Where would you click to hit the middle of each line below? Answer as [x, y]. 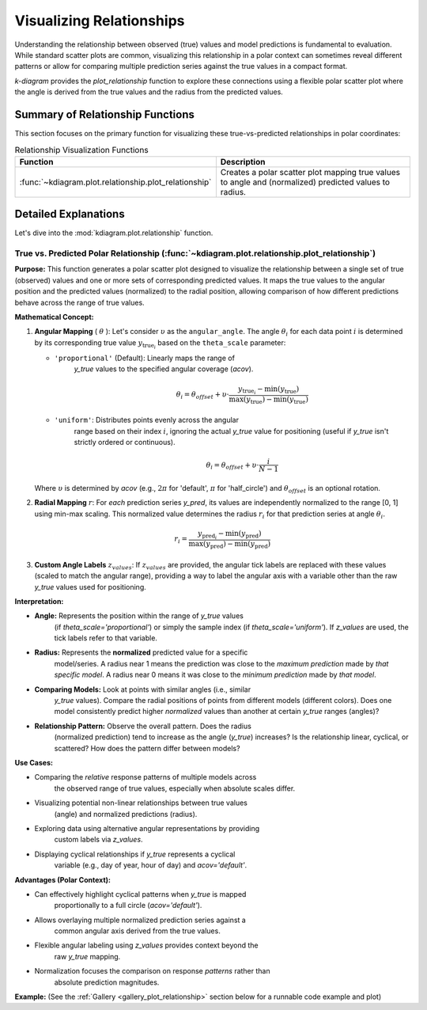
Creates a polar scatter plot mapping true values [310, 172]
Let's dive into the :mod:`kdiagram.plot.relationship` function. [114, 233]
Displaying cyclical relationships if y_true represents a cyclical [135, 854]
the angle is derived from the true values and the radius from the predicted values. [149, 92]
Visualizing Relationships [100, 21]
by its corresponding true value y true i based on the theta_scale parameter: [160, 344]
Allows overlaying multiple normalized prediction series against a [140, 920]
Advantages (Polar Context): [62, 879]
